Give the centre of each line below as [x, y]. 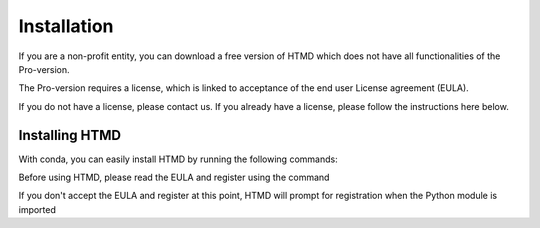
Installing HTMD [70, 135]
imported [37, 209]
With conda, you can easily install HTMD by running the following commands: [178, 159]
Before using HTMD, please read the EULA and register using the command [174, 177]
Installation [66, 26]
